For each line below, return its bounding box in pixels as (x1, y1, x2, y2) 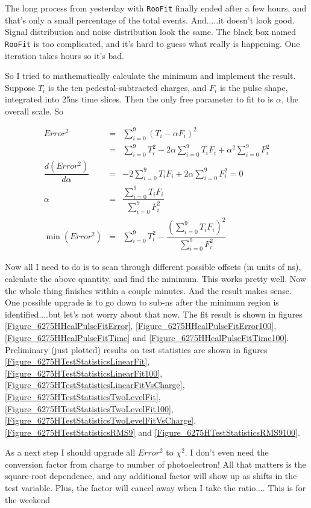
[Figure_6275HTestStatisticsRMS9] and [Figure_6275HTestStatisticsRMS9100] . (5, 425, 300, 438)
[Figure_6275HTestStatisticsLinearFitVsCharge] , (5, 378, 185, 391)
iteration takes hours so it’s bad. (5, 49, 124, 61)
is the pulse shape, (219, 81, 288, 93)
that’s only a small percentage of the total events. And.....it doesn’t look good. (5, 13, 295, 26)
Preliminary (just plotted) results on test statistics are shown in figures (5, 343, 268, 356)
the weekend (5, 493, 51, 506)
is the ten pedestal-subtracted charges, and (48, 81, 207, 93)
